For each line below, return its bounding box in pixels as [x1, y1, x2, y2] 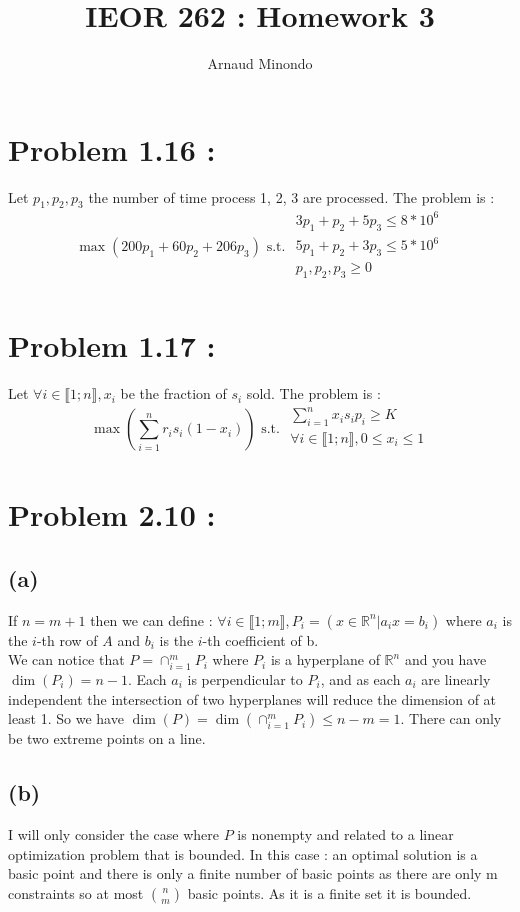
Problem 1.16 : [8, 128, 216, 169]
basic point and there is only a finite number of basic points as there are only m [8, 863, 498, 884]
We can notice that [8, 649, 125, 670]
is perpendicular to [187, 668, 303, 689]
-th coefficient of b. [202, 629, 319, 650]
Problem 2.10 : [8, 494, 216, 535]
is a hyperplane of [270, 649, 380, 670]
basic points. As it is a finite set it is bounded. [187, 882, 472, 903]
